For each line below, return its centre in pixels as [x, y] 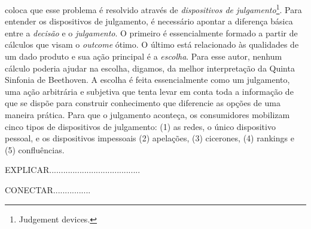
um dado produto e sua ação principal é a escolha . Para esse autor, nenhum [144, 56]
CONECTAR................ [48, 189]
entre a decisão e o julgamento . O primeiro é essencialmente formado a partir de [151, 33]
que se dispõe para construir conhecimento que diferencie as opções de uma [143, 103]
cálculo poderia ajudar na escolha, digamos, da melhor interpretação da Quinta [150, 68]
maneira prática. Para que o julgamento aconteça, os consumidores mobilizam [147, 114]
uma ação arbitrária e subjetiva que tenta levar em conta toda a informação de [149, 91]
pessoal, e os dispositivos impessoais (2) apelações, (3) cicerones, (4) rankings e [150, 138]
